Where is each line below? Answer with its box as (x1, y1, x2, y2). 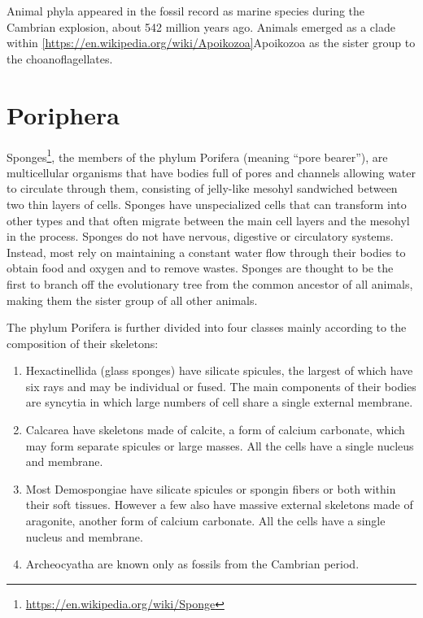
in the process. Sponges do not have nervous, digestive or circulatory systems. (7, 228, 394, 245)
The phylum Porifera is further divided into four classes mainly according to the (7, 319, 407, 336)
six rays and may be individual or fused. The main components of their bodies (25, 377, 416, 394)
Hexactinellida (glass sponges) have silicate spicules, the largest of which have (25, 362, 413, 379)
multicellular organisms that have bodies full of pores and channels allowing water (7, 163, 416, 181)
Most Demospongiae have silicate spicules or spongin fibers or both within (25, 480, 396, 497)
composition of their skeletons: (7, 334, 159, 351)
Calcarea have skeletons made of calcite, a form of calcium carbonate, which (25, 421, 405, 438)
